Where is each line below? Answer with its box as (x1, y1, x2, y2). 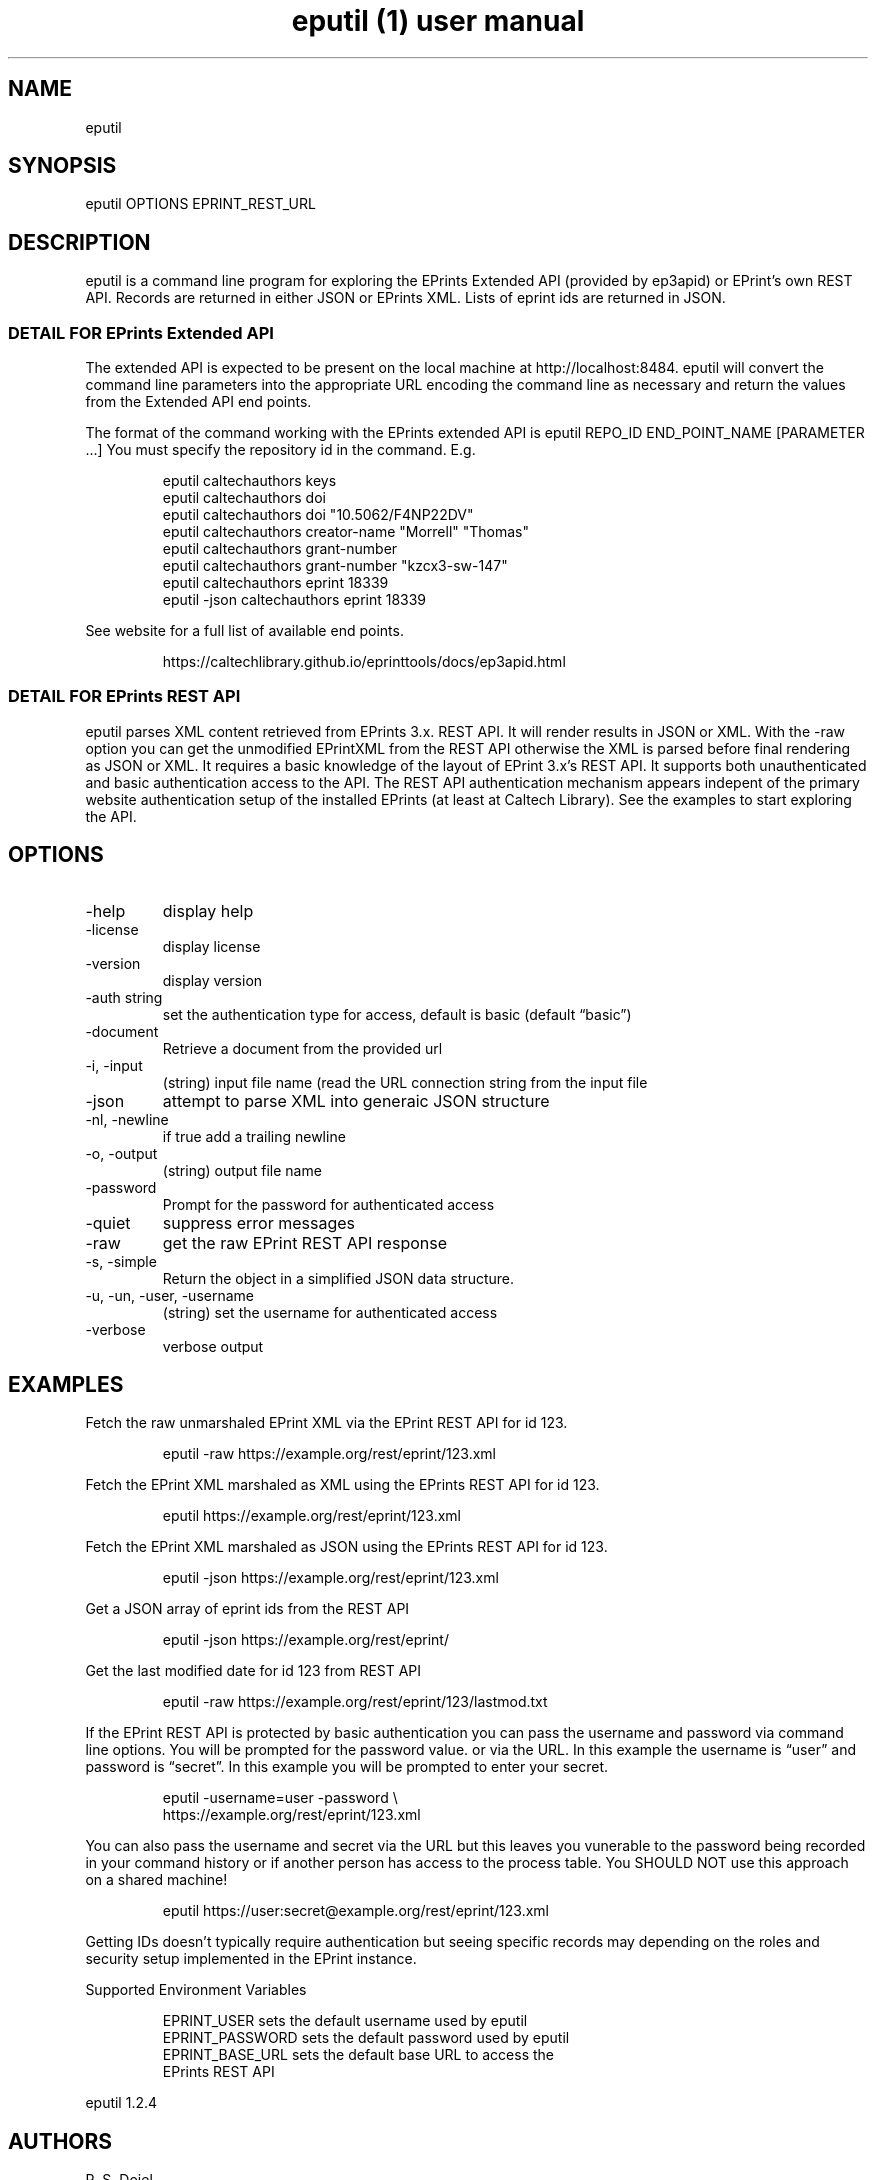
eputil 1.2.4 (85, 2094, 158, 2112)
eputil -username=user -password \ (162, 1789, 398, 1807)
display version (162, 971, 263, 989)
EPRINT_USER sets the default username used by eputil (162, 2012, 528, 2030)
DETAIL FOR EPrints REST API (8, 686, 241, 707)
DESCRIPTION (8, 229, 151, 255)
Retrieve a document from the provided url (162, 1039, 443, 1057)
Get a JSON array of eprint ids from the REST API (85, 1600, 410, 1618)
